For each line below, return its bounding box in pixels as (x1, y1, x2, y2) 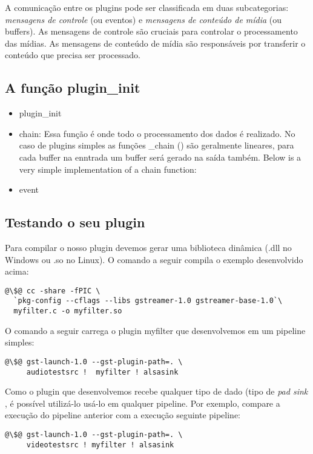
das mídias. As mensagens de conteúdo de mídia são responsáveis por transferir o (5, 36, 306, 49)
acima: (5, 265, 29, 278)
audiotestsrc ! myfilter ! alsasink (26, 367, 179, 376)
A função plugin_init (5, 78, 140, 97)
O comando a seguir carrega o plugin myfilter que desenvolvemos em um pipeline (5, 324, 306, 336)
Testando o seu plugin (5, 213, 145, 232)
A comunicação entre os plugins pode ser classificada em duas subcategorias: (5, 1, 289, 13)
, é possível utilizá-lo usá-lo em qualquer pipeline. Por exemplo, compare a (5, 396, 280, 409)
